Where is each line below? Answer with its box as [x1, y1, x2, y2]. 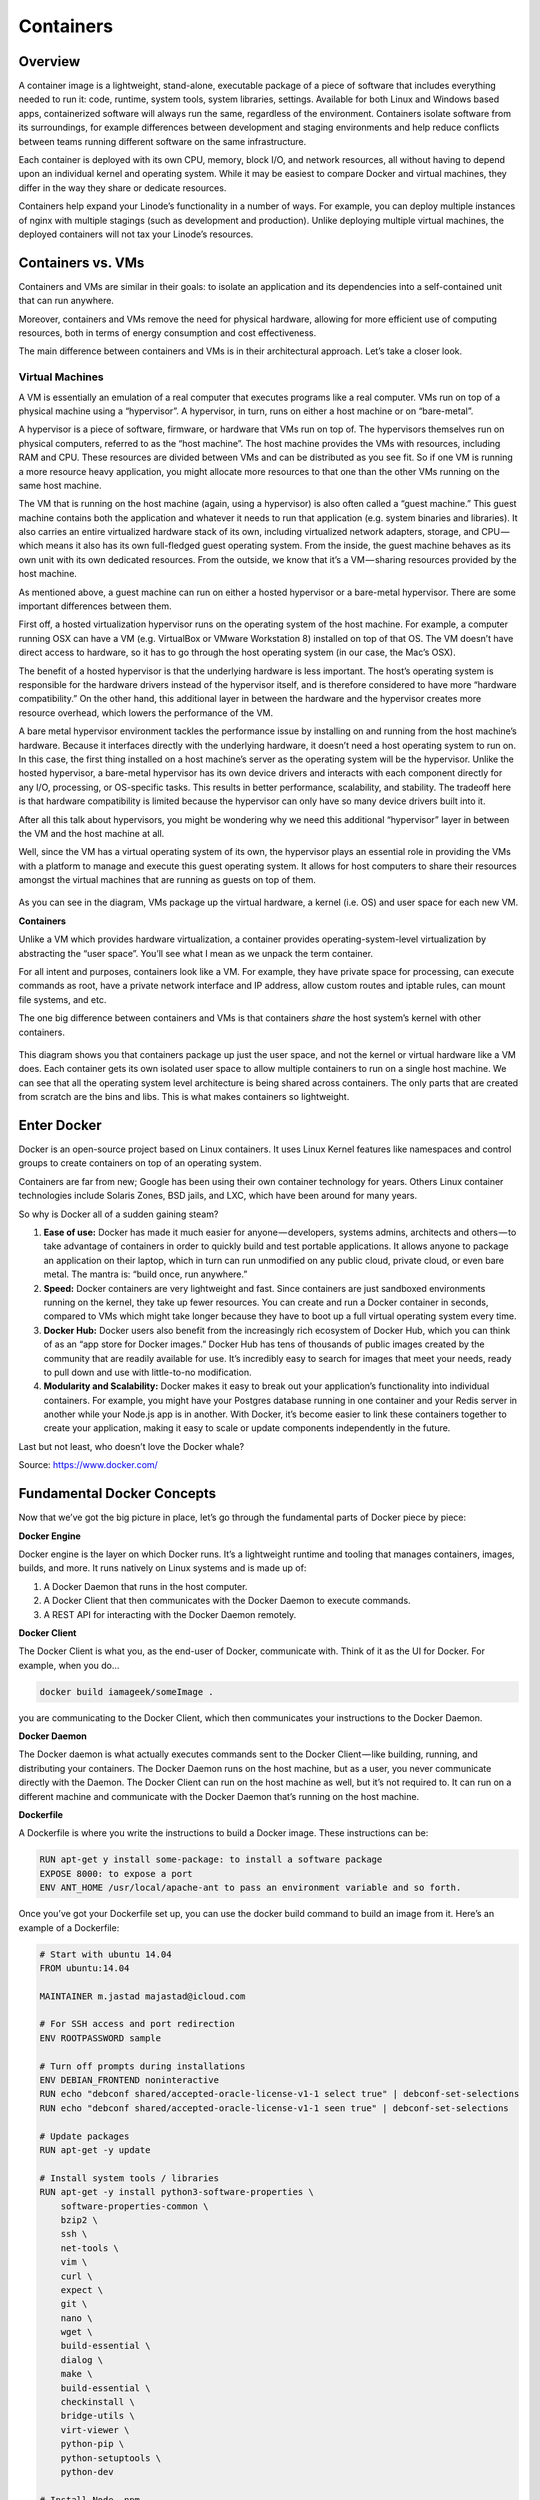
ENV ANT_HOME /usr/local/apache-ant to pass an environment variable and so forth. [39, 1882, 462, 1894]
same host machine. [18, 479, 102, 491]
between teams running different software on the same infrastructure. [18, 135, 307, 147]
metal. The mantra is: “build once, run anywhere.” [43, 1268, 248, 1280]
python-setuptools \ [60, 2452, 162, 2464]
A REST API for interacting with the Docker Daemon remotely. [43, 1608, 297, 1620]
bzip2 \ [60, 2214, 99, 2225]
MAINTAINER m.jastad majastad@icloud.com [39, 1990, 246, 2002]
